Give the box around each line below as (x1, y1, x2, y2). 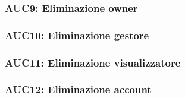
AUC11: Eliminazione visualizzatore (5, 55, 181, 69)
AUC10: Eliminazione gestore (5, 27, 149, 42)
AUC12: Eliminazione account (5, 82, 152, 97)
